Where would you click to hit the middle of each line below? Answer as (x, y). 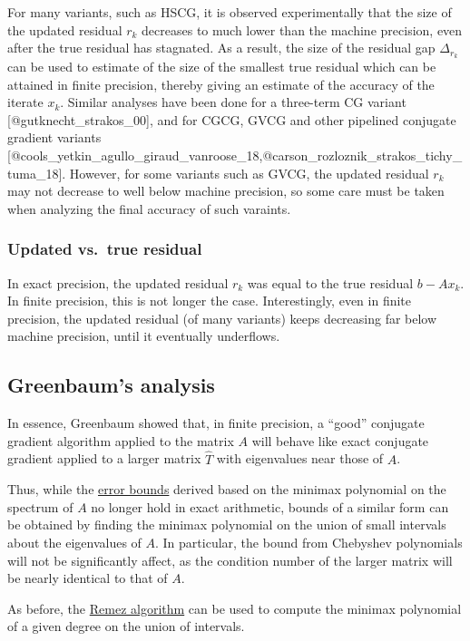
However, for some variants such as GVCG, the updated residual (249, 173)
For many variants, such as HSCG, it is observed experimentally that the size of (230, 12)
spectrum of (40, 506)
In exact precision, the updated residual (118, 282)
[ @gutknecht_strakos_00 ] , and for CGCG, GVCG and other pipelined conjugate (232, 119)
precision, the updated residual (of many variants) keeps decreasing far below (222, 318)
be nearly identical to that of (88, 578)
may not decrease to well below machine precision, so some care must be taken (226, 191)
